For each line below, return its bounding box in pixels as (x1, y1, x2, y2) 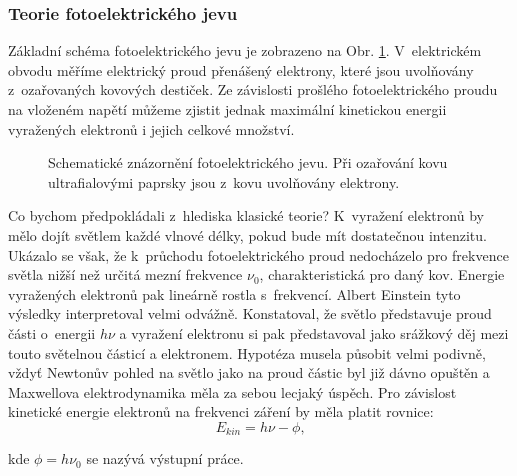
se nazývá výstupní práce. (86, 448, 244, 469)
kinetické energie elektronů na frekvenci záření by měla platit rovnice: (8, 401, 434, 422)
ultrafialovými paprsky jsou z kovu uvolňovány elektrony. (48, 171, 400, 192)
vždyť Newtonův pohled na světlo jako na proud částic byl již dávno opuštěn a (8, 362, 490, 383)
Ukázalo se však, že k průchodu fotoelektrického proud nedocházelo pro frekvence (8, 244, 509, 265)
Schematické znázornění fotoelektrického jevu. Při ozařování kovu (48, 152, 448, 173)
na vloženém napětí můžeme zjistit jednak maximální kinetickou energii (8, 99, 447, 119)
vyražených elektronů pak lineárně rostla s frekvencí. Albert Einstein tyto (8, 283, 461, 304)
